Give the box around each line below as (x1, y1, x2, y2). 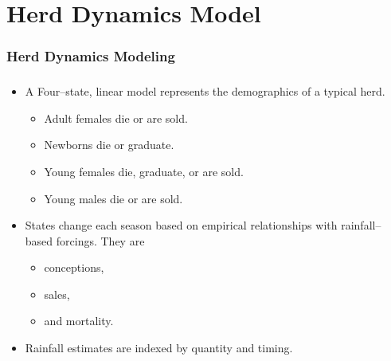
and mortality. (44, 312, 114, 329)
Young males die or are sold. (44, 190, 183, 206)
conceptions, (44, 259, 104, 276)
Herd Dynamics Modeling (6, 46, 175, 66)
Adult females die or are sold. (44, 109, 188, 126)
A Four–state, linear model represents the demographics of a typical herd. (25, 83, 385, 100)
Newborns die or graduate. (44, 136, 174, 153)
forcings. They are (56, 232, 145, 249)
